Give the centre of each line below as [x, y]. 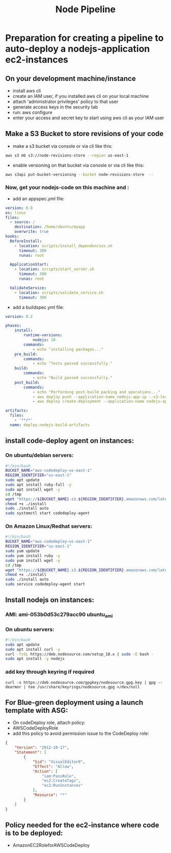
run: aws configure [32, 112]
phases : [13, 326]
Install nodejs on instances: [50, 600]
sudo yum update [22, 551]
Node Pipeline [85, 9]
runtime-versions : [43, 335]
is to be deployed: [34, 833]
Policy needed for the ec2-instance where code [82, 825]
